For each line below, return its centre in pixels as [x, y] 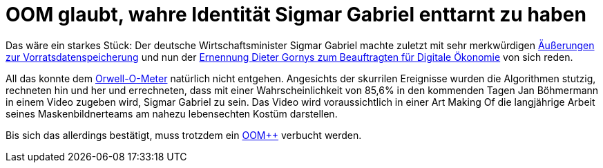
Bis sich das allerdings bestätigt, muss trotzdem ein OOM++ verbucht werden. [184, 135]
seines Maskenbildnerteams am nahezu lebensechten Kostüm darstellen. [172, 113]
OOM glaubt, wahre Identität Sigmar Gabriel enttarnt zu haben [296, 15]
